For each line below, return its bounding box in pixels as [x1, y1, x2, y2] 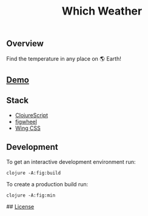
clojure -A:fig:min [6, 192, 56, 198]
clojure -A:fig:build [6, 170, 61, 176]
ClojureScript [15, 111, 49, 119]
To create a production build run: [6, 180, 89, 187]
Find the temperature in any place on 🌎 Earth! [6, 55, 121, 62]
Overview [6, 38, 44, 49]
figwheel [15, 118, 38, 125]
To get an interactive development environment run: [6, 158, 136, 165]
